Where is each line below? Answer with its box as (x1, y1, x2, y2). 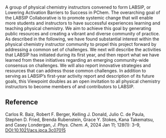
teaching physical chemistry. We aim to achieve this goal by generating (5, 25, 152, 31)
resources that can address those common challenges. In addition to (5, 68, 146, 74)
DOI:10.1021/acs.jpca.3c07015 (5, 127, 66, 133)
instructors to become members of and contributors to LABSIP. (5, 84, 135, 89)
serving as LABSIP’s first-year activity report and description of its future (5, 73, 155, 79)
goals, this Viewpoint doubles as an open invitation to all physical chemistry (5, 78, 161, 84)
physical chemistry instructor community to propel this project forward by (5, 41, 157, 47)
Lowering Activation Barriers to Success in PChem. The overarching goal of (5, 9, 161, 15)
